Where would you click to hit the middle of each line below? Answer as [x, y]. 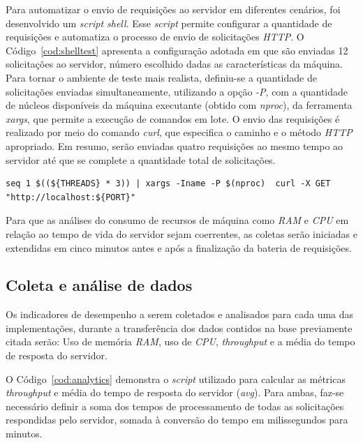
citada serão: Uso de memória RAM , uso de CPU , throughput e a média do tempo [180, 341]
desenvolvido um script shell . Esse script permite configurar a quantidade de [169, 23]
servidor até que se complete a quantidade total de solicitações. [141, 159]
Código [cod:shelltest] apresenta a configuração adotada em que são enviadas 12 [177, 50]
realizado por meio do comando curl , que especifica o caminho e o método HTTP [179, 132]
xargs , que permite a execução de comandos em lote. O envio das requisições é [173, 118]
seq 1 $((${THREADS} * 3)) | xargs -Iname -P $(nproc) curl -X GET [168, 184]
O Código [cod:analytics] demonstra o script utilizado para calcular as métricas [176, 378]
